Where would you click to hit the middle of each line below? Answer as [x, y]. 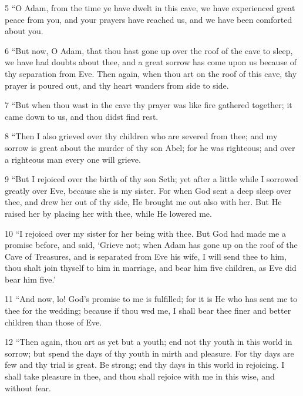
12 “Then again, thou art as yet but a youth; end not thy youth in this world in [149, 342]
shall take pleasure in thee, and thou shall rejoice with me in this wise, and [140, 376]
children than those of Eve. [53, 322]
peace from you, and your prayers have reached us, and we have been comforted [149, 19]
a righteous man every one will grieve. [73, 159]
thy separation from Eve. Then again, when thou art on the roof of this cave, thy [151, 73]
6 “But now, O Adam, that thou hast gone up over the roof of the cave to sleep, [149, 50]
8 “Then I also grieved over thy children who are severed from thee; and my [141, 136]
